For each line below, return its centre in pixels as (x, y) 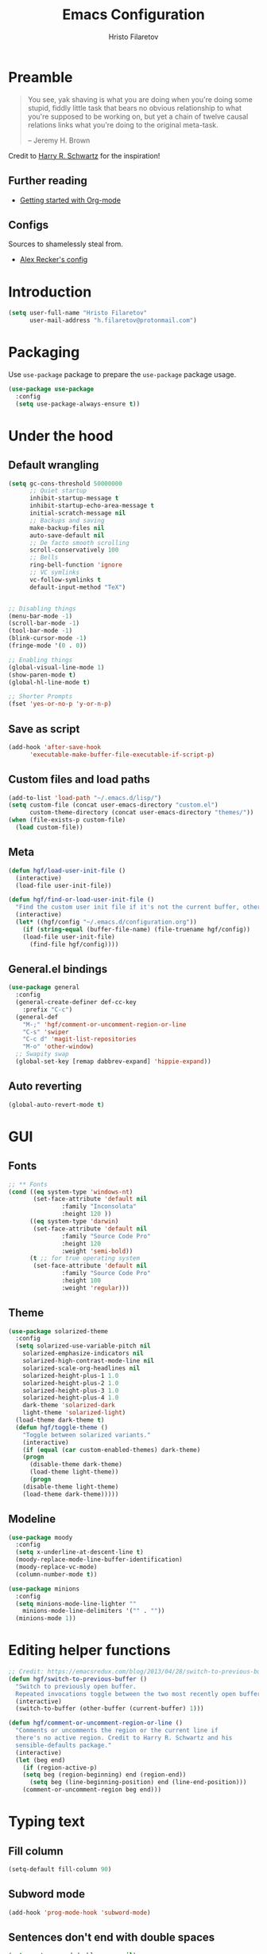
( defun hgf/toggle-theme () (62, 1427)
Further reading (48, 181)
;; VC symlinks (54, 573)
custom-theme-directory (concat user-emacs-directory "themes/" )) (141, 813)
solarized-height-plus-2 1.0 (71, 1383)
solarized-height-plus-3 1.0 (71, 1391)
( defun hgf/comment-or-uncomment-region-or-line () (95, 1723)
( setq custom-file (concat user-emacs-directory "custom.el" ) (113, 805)
